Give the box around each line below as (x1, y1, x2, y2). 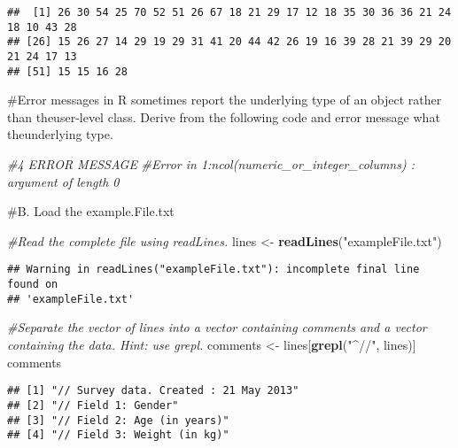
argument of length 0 (7, 172, 120, 190)
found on (7, 278, 58, 291)
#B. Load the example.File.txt (7, 202, 175, 220)
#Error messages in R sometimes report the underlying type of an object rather (7, 90, 442, 109)
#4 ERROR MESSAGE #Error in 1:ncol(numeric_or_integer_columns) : (7, 155, 415, 174)
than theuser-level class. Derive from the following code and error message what (7, 107, 440, 126)
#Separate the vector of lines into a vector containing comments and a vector (7, 318, 427, 336)
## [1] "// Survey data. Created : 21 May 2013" (7, 384, 299, 398)
